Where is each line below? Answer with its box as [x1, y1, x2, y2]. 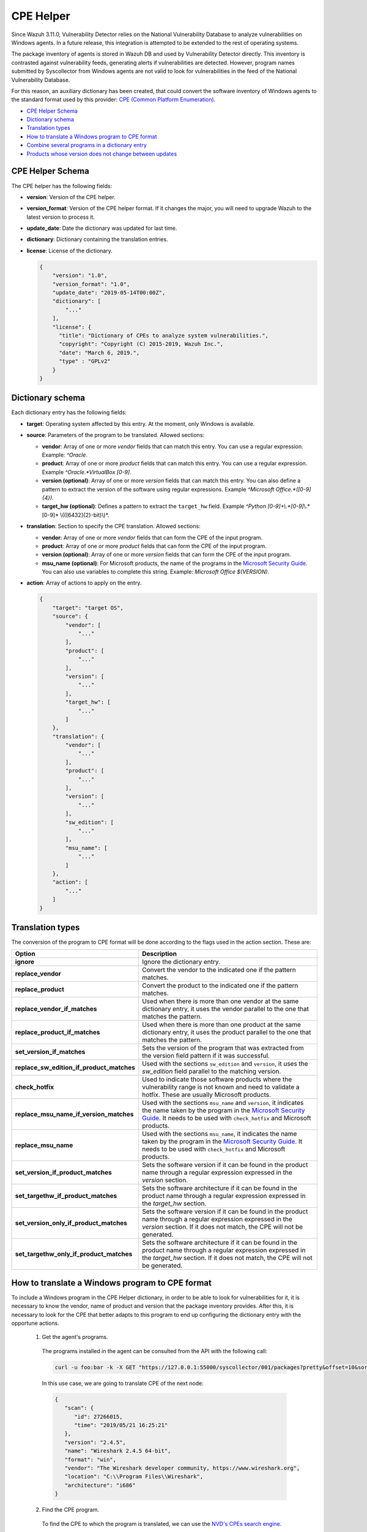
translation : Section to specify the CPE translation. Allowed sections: [26, 523, 201, 530]
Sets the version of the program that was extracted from [141, 1044, 304, 1052]
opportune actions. [11, 1319, 59, 1327]
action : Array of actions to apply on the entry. [26, 579, 142, 586]
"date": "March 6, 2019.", [59, 349, 140, 356]
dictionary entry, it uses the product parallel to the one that [141, 1028, 311, 1037]
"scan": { [64, 1405, 94, 1412]
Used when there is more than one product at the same [141, 1020, 301, 1029]
